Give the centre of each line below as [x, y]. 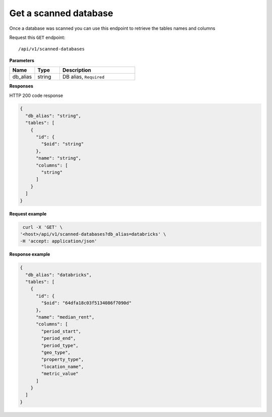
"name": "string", [59, 158]
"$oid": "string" [62, 144]
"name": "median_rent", [65, 317]
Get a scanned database [61, 13]
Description [77, 70]
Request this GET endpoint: [37, 37]
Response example [30, 254]
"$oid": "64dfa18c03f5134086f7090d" [86, 303]
